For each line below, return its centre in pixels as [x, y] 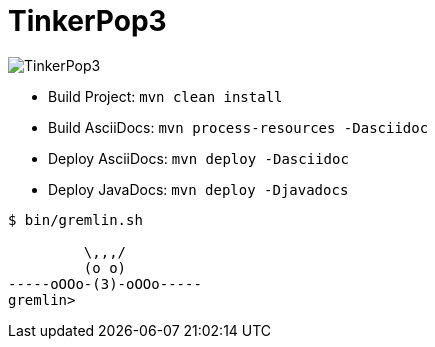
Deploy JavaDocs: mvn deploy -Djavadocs [198, 189]
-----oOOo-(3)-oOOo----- [105, 283]
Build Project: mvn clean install [165, 96]
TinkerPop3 [87, 21]
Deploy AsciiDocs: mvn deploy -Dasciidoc [198, 158]
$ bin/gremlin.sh [75, 219]
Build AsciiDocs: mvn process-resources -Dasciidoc [238, 127]
